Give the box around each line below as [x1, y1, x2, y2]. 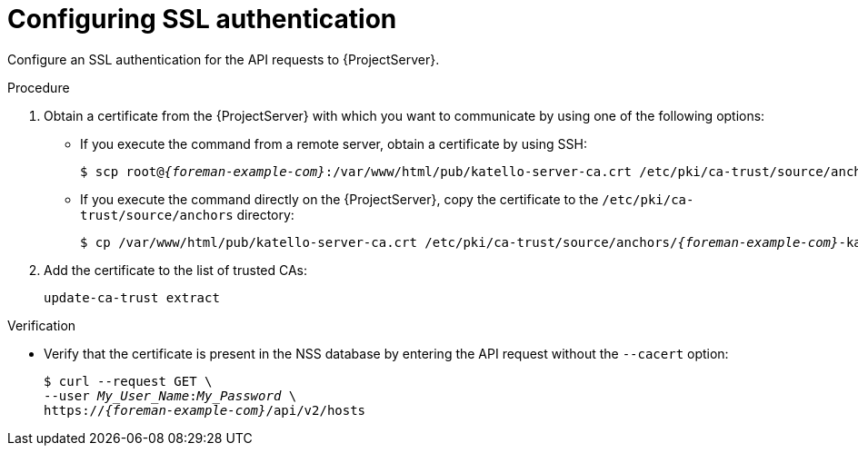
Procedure [7, 79, 70, 95]
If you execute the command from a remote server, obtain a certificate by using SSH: [80, 135, 587, 152]
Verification [7, 317, 76, 333]
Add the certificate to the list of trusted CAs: [44, 261, 308, 278]
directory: [236, 206, 294, 222]
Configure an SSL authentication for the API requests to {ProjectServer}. [7, 51, 440, 67]
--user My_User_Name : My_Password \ [44, 388, 297, 403]
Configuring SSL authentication [7, 4, 397, 34]
